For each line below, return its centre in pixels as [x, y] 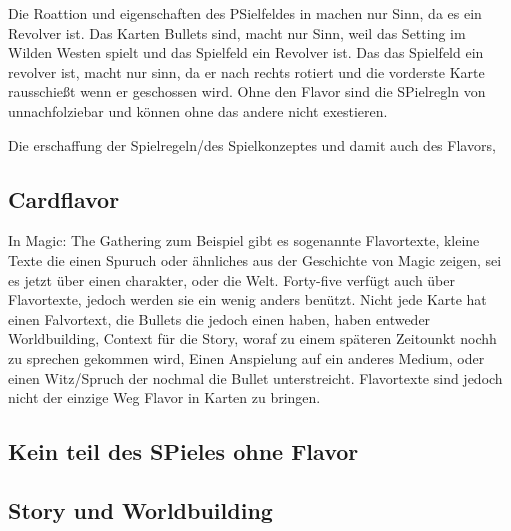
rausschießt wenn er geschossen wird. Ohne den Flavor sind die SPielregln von [247, 91]
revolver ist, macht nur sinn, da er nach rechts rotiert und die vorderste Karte [246, 71]
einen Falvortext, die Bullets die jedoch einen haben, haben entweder [219, 318]
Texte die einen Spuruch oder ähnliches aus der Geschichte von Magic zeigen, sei [255, 259]
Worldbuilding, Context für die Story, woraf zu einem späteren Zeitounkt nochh [252, 338]
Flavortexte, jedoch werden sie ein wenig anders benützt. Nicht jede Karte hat [247, 299]
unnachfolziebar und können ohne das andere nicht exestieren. [198, 110]
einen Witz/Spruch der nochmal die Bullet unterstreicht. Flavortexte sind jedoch [255, 377]
